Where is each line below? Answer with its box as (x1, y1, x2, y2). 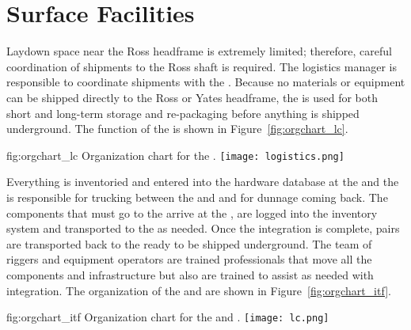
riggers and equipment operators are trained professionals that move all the (6, 251, 372, 267)
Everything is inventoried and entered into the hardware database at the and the (6, 173, 399, 190)
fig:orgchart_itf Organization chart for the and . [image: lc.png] (6, 309, 329, 325)
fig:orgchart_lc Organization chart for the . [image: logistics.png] (6, 146, 344, 163)
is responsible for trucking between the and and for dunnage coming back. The (6, 188, 388, 205)
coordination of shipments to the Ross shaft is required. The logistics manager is (6, 58, 397, 74)
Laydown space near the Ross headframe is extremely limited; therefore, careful (6, 43, 393, 59)
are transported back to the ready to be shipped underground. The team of (6, 235, 372, 252)
